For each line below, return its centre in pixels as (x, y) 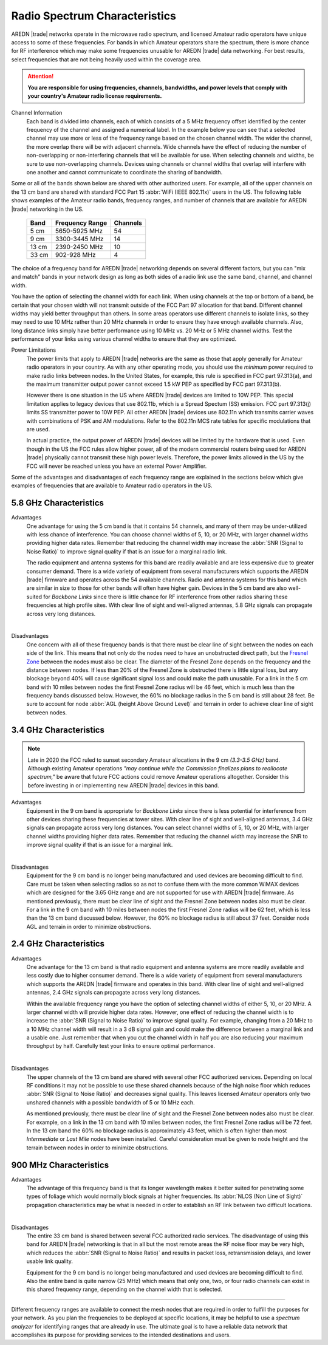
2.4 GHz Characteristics (58, 944)
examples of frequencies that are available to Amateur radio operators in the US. (112, 485)
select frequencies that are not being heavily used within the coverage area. (106, 59)
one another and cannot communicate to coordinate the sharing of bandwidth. (125, 173)
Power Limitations (34, 350)
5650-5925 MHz (79, 231)
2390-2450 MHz (79, 247)
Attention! (41, 77)
